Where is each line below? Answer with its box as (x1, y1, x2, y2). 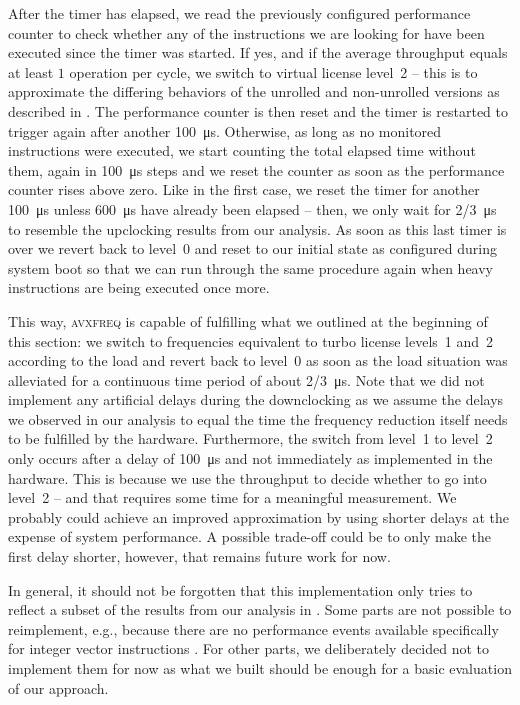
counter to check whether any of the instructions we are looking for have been (8, 22, 485, 43)
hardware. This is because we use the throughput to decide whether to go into (8, 467, 487, 488)
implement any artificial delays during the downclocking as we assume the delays (8, 389, 504, 410)
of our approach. (8, 677, 109, 698)
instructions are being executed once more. (8, 277, 270, 298)
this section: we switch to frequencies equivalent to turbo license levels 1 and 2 (8, 330, 494, 351)
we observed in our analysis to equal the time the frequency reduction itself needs (8, 408, 508, 429)
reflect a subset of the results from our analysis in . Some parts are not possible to (8, 599, 512, 620)
